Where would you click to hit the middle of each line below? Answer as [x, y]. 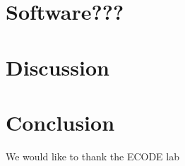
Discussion [58, 67]
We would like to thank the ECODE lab [92, 156]
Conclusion [60, 122]
